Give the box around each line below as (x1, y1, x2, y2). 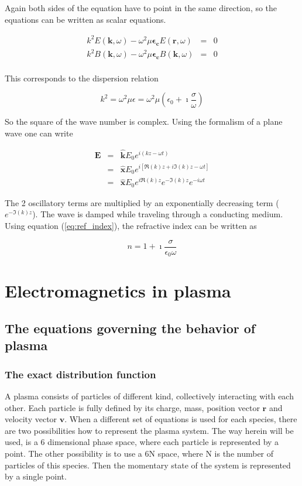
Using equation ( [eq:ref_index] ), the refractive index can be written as (5, 220, 257, 232)
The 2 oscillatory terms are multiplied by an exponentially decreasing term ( (5, 196, 279, 208)
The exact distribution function (5, 367, 156, 381)
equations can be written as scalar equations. (5, 13, 166, 25)
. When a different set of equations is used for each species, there (64, 413, 297, 425)
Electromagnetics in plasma (5, 279, 231, 303)
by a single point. (5, 470, 67, 482)
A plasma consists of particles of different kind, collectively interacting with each (5, 389, 294, 402)
